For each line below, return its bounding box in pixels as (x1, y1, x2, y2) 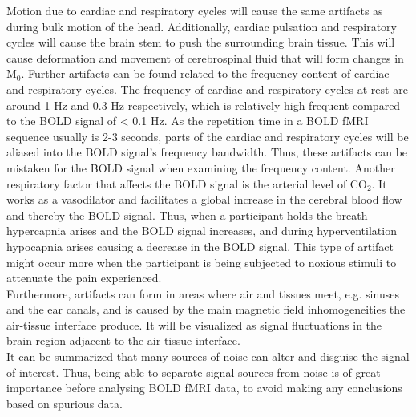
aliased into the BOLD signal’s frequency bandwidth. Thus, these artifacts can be (6, 144, 408, 160)
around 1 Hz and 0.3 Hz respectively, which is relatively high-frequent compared (6, 96, 401, 113)
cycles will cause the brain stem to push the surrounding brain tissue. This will (6, 34, 395, 51)
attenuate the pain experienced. (6, 269, 162, 286)
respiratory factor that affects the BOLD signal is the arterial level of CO (6, 175, 367, 192)
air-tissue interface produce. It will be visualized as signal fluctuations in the (6, 316, 382, 333)
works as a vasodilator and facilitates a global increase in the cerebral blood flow (6, 191, 402, 208)
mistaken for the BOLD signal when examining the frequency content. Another (6, 159, 395, 176)
